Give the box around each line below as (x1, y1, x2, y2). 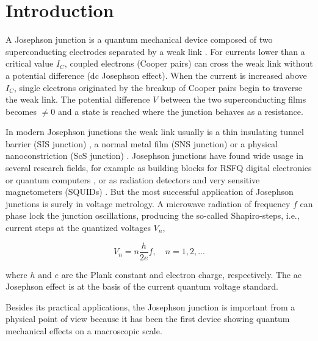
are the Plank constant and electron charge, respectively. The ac (61, 268, 302, 280)
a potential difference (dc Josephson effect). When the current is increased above (5, 68, 307, 81)
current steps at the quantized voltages (5, 221, 151, 234)
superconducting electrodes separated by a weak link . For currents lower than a (5, 45, 305, 57)
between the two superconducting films (160, 93, 306, 106)
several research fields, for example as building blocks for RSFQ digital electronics (5, 161, 312, 174)
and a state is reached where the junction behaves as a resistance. (57, 105, 303, 117)
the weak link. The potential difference (5, 93, 150, 106)
